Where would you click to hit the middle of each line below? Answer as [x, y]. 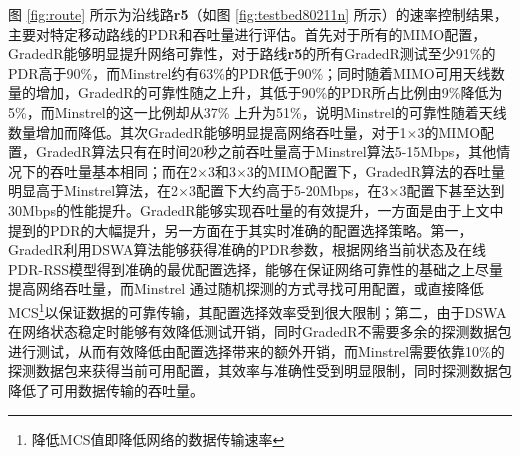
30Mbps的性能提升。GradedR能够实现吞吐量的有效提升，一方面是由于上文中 [256, 209]
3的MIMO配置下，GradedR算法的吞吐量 [375, 170]
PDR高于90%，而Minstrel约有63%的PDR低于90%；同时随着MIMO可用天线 [249, 72]
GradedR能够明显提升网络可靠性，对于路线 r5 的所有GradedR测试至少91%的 [252, 53]
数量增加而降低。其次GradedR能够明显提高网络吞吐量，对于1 [207, 131]
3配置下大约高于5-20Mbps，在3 [288, 190]
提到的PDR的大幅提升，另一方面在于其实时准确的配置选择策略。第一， [240, 229]
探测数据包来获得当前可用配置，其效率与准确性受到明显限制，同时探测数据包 [260, 370]
